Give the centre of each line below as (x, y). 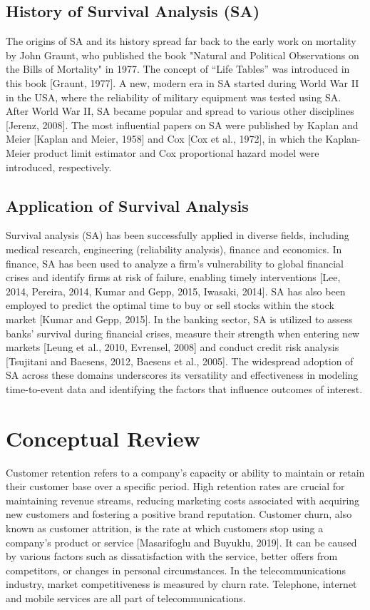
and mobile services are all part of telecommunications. (126, 598)
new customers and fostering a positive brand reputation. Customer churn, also (179, 514)
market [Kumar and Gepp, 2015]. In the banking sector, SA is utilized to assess (179, 319)
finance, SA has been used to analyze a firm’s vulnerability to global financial (175, 263)
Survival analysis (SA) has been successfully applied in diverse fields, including (178, 235)
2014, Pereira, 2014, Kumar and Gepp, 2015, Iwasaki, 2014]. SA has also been (176, 291)
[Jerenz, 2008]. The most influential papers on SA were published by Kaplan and (182, 124)
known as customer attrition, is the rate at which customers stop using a (165, 528)
